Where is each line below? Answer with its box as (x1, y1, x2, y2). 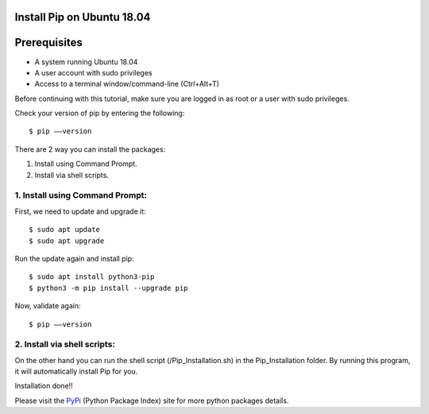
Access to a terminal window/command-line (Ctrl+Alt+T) (34, 79, 220, 89)
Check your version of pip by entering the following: (14, 108, 185, 118)
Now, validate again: (14, 301, 81, 311)
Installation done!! (14, 381, 73, 391)
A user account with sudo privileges (34, 68, 153, 77)
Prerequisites (14, 36, 83, 49)
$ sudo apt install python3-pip (29, 273, 155, 281)
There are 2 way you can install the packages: (14, 144, 166, 154)
